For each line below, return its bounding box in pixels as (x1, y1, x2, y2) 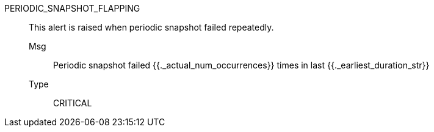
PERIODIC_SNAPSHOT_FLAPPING (4, 3, 140, 13)
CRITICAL (53, 98, 92, 108)
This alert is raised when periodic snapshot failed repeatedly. (29, 22, 274, 32)
